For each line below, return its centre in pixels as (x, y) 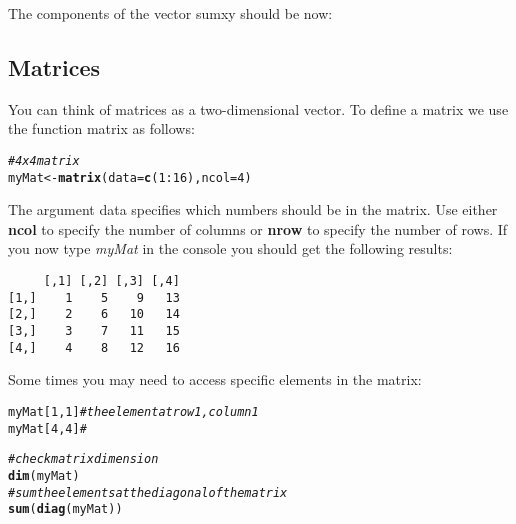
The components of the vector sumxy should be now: (170, 13)
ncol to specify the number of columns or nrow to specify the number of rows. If (258, 228)
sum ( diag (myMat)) (65, 509)
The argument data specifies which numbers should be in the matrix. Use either (253, 209)
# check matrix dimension (83, 459)
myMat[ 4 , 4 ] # (47, 428)
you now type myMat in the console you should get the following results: (230, 248)
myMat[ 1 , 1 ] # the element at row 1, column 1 (133, 411)
